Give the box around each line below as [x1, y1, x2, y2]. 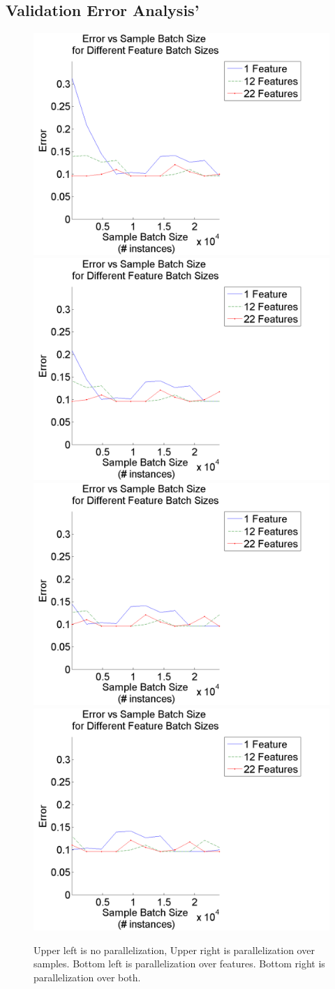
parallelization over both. [33, 969, 141, 984]
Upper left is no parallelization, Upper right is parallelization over [33, 942, 315, 957]
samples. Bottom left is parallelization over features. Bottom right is [33, 956, 325, 971]
